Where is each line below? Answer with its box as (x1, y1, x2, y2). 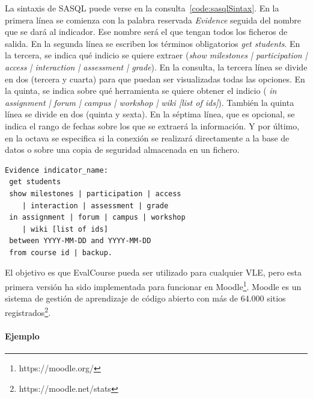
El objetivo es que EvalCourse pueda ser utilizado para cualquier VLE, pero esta (5, 266, 302, 279)
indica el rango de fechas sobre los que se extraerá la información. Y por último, (5, 119, 300, 132)
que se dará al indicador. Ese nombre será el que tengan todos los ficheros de (5, 25, 288, 38)
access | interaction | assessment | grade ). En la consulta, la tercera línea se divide (5, 60, 308, 73)
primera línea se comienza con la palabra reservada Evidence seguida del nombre (5, 13, 301, 26)
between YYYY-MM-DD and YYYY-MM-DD (9, 237, 151, 246)
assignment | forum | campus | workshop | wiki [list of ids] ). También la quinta (5, 96, 294, 108)
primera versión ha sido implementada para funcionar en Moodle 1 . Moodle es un (5, 279, 302, 292)
